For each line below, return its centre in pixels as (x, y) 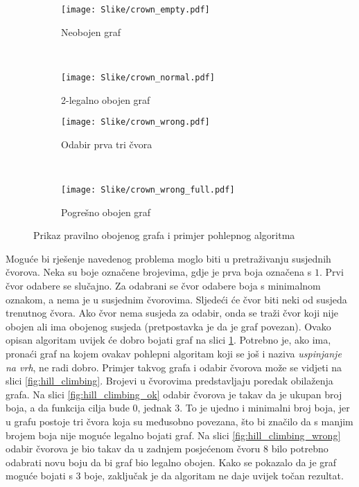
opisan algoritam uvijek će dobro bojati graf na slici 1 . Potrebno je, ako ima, (168, 340)
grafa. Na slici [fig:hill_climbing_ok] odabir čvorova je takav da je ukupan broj (174, 394)
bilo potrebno (300, 449)
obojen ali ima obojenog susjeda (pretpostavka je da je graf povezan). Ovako (168, 326)
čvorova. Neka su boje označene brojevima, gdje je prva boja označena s (159, 272)
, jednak (155, 408)
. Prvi (331, 272)
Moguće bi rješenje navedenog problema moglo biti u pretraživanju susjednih (168, 258)
